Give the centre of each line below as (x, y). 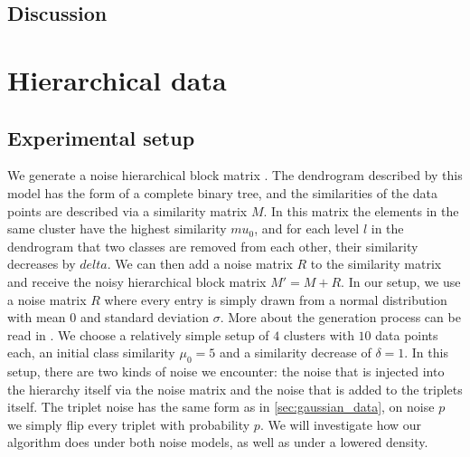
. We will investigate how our (341, 424)
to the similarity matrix (376, 264)
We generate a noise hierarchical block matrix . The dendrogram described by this (235, 175)
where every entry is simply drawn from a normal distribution (276, 299)
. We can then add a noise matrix (200, 264)
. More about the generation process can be (340, 317)
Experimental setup (101, 137)
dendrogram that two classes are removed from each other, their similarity (213, 246)
